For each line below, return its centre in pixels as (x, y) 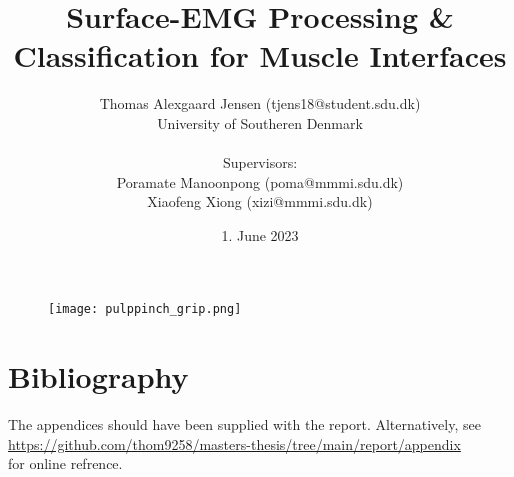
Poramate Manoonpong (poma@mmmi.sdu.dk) (260, 181)
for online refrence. (65, 463)
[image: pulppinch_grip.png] (145, 309)
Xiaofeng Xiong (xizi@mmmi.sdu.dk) (260, 201)
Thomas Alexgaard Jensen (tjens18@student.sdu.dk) (260, 103)
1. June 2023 (260, 234)
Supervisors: (260, 162)
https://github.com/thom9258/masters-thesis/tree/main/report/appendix (234, 443)
